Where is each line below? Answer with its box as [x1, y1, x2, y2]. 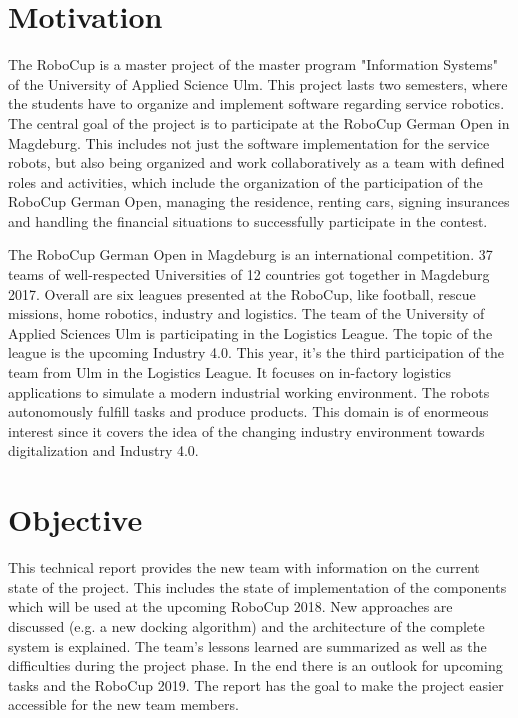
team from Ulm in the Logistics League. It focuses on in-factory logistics [8, 362, 452, 383]
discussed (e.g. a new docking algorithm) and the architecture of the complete [8, 615, 485, 636]
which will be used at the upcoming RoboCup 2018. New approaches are [8, 596, 453, 617]
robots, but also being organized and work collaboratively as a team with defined [8, 152, 505, 173]
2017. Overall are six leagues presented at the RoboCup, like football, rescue [8, 283, 476, 304]
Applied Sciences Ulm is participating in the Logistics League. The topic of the [8, 322, 493, 343]
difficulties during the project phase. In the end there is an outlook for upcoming [8, 655, 503, 676]
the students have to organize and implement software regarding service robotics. [8, 93, 505, 114]
